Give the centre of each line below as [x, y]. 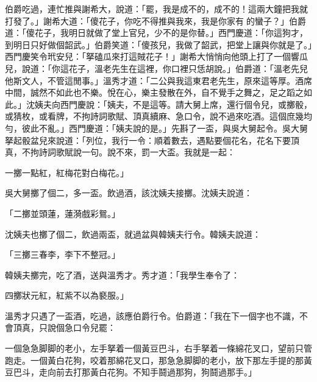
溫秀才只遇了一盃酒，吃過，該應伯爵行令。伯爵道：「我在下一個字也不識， [152, 315]
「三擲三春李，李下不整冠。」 [62, 254]
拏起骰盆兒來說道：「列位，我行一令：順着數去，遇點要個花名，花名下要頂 [152, 140]
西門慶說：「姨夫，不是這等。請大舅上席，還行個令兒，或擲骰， [186, 104]
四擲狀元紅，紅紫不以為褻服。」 [67, 295]
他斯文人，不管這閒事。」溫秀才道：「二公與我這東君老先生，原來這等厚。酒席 [158, 80]
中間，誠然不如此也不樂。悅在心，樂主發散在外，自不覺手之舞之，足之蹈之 [154, 92]
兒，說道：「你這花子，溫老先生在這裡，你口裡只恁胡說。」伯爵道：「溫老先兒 [156, 68]
